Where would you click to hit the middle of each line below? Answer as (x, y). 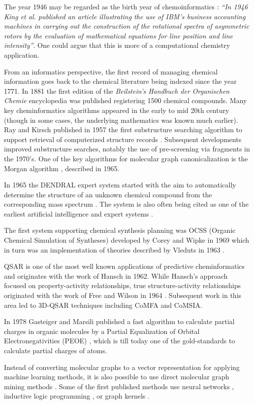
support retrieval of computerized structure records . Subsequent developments (123, 139)
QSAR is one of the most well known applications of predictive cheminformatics (125, 266)
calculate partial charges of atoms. (56, 350)
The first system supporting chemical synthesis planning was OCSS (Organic (120, 230)
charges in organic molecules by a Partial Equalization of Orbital (102, 331)
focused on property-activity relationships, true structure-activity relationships (123, 285)
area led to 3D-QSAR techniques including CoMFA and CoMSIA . (103, 305)
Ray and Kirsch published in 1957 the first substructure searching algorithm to (123, 129)
